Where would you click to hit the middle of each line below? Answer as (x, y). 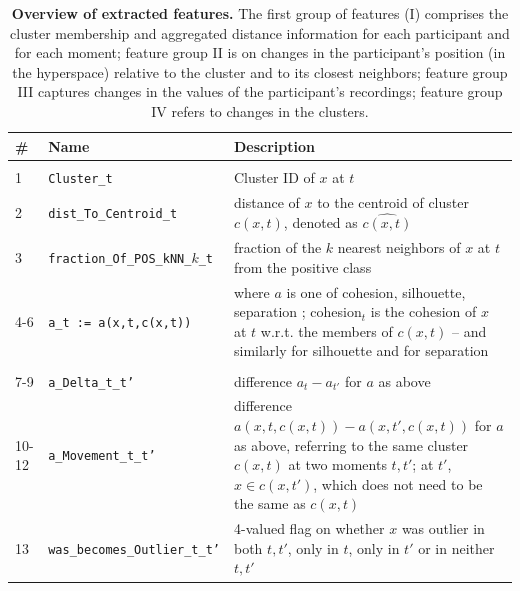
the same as (270, 503)
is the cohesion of (423, 311)
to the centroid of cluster (393, 201)
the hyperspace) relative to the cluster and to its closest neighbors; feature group (260, 71)
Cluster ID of (274, 176)
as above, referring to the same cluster (351, 444)
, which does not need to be (398, 483)
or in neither (456, 547)
